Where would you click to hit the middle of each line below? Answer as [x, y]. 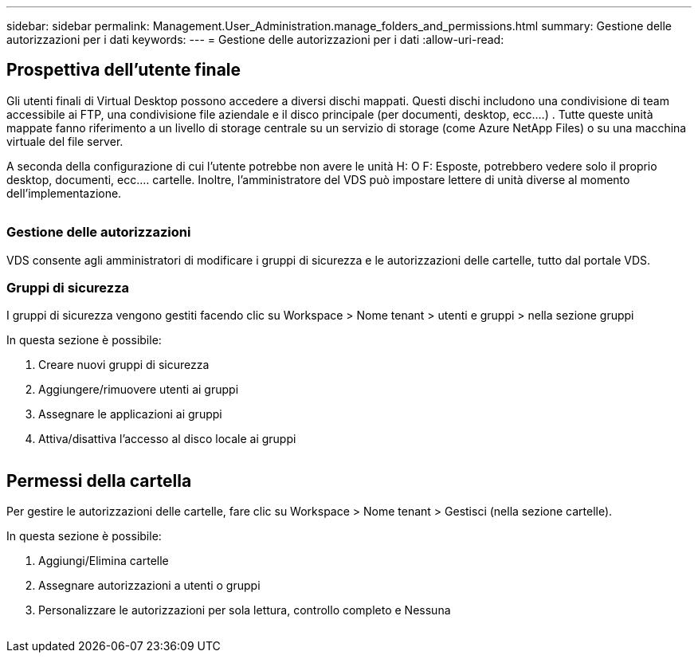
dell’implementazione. [64, 193]
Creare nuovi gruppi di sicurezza [124, 365]
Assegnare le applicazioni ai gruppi [130, 414]
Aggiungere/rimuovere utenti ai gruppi [139, 390]
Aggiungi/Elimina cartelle [104, 561]
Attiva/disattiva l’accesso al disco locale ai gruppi [167, 439]
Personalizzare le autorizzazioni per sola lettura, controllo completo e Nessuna [245, 610]
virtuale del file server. [65, 141]
